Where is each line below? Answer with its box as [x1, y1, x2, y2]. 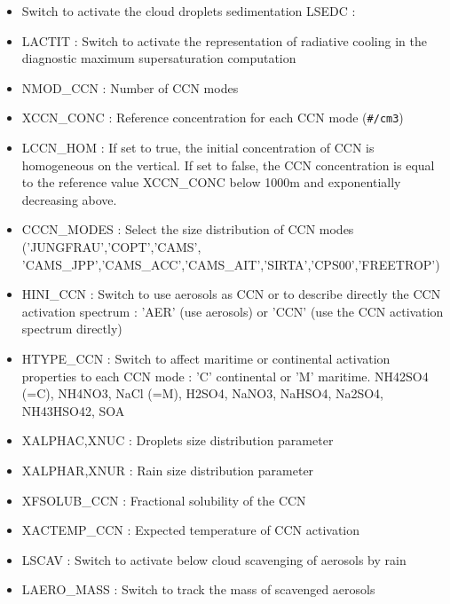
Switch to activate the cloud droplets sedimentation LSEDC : [21, 2, 356, 20]
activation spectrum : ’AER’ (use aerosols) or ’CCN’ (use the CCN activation [21, 302, 444, 320]
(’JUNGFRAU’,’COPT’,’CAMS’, [21, 238, 201, 255]
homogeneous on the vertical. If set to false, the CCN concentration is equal [21, 155, 435, 174]
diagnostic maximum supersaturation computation [21, 49, 296, 67]
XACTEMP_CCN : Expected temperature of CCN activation [21, 521, 360, 539]
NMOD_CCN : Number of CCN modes [21, 78, 239, 97]
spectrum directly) [21, 319, 122, 338]
